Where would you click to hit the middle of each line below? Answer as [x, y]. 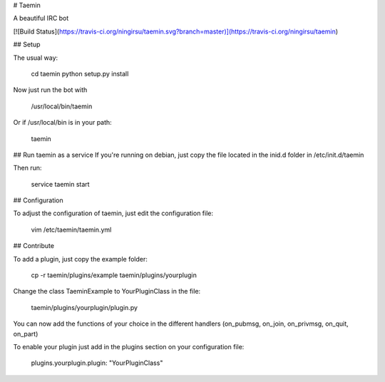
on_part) [26, 334]
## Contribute [34, 246]
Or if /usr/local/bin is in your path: [62, 123]
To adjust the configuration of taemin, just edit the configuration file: [113, 213]
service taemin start [60, 184]
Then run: [27, 168]
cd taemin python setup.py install [80, 73]
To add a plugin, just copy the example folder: [80, 259]
